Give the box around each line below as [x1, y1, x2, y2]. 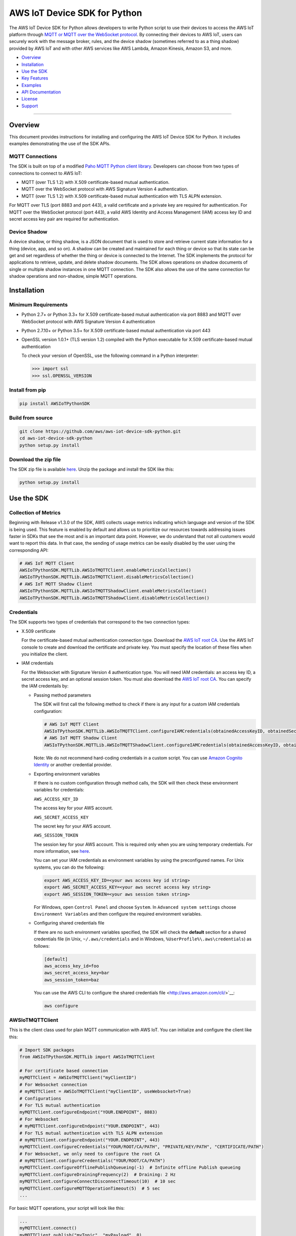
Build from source [9, 414, 53, 421]
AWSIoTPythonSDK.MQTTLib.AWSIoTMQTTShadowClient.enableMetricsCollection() [19, 588, 207, 594]
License [21, 96, 38, 102]
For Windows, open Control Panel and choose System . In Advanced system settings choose [34, 904, 236, 910]
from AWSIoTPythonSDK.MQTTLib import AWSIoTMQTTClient [19, 1054, 155, 1060]
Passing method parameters [34, 692, 91, 698]
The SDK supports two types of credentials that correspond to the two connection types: [9, 619, 190, 625]
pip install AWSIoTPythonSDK [19, 400, 90, 406]
